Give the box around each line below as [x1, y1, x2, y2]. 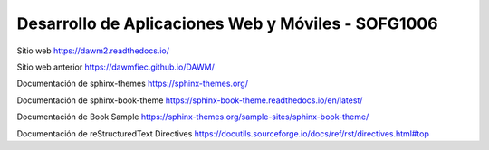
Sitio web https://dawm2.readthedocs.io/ [16, 45, 170, 56]
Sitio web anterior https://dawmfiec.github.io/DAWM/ [16, 61, 215, 72]
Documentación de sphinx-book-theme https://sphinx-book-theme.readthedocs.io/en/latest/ [16, 95, 363, 106]
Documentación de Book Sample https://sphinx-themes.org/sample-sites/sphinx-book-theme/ [16, 111, 369, 122]
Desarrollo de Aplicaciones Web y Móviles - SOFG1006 [16, 14, 438, 33]
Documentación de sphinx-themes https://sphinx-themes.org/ [16, 78, 249, 89]
